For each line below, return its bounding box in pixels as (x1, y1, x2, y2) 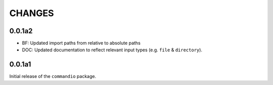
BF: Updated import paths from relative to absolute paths (22, 40, 141, 46)
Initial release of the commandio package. (9, 73, 96, 79)
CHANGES (9, 8, 54, 19)
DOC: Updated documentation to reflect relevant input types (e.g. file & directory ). (22, 47, 202, 53)
